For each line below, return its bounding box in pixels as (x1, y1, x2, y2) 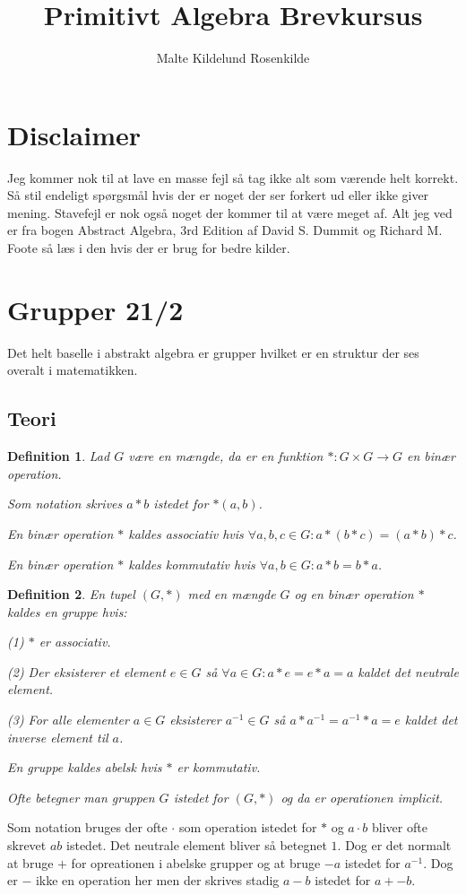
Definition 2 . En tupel (7, 585, 135, 604)
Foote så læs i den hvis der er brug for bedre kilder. (7, 239, 290, 257)
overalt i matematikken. (7, 361, 138, 379)
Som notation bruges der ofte (7, 818, 168, 837)
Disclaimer (7, 116, 142, 152)
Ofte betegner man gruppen (7, 787, 155, 806)
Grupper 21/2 (7, 291, 184, 327)
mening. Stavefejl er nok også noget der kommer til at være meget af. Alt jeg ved (7, 203, 453, 222)
